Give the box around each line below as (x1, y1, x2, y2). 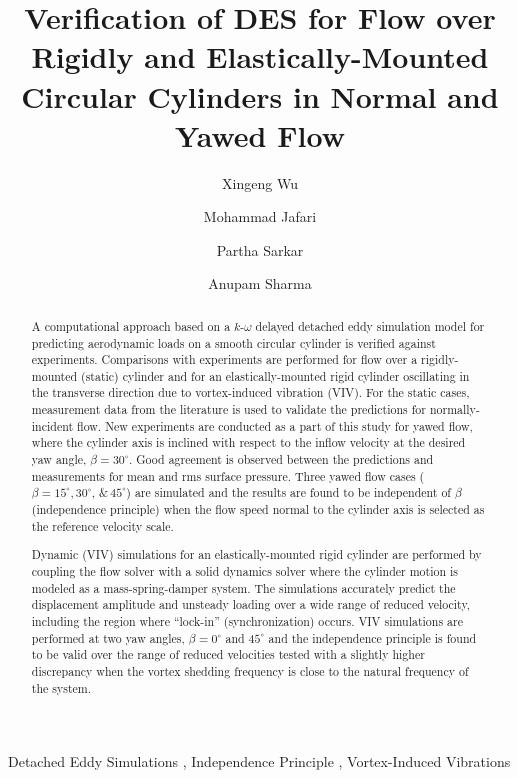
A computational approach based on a (31, 317, 231, 334)
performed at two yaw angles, (31, 629, 185, 646)
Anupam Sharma (208, 273, 312, 294)
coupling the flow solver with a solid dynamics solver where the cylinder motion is (31, 562, 458, 579)
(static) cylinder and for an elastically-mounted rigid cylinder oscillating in (81, 367, 470, 384)
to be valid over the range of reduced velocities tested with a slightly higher (31, 646, 425, 663)
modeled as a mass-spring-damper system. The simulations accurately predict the (31, 579, 456, 596)
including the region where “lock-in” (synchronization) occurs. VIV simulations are (31, 612, 463, 629)
